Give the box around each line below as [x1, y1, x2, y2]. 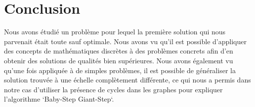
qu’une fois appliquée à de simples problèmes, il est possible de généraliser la [4, 65, 236, 75]
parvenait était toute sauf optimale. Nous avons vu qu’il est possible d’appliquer [4, 36, 247, 46]
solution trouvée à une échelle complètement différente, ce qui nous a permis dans [4, 75, 251, 85]
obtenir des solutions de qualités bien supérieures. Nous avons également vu [4, 55, 233, 65]
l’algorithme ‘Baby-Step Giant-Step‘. [4, 94, 114, 104]
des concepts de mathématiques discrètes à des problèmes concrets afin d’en [4, 46, 233, 56]
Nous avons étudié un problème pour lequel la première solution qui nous [4, 27, 226, 37]
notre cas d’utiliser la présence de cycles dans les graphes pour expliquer [4, 84, 223, 94]
